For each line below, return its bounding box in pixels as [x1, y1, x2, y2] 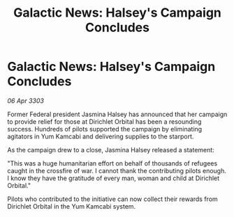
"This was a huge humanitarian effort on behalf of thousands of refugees [7, 159, 218, 168]
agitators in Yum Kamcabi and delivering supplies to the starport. [7, 132, 194, 140]
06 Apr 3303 [7, 96, 44, 105]
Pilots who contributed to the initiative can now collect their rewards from [7, 195, 218, 203]
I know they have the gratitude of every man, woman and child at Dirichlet [7, 174, 220, 182]
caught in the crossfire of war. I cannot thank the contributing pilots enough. [7, 166, 227, 175]
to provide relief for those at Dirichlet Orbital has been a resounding [7, 117, 202, 126]
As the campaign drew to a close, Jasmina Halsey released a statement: [7, 145, 214, 154]
